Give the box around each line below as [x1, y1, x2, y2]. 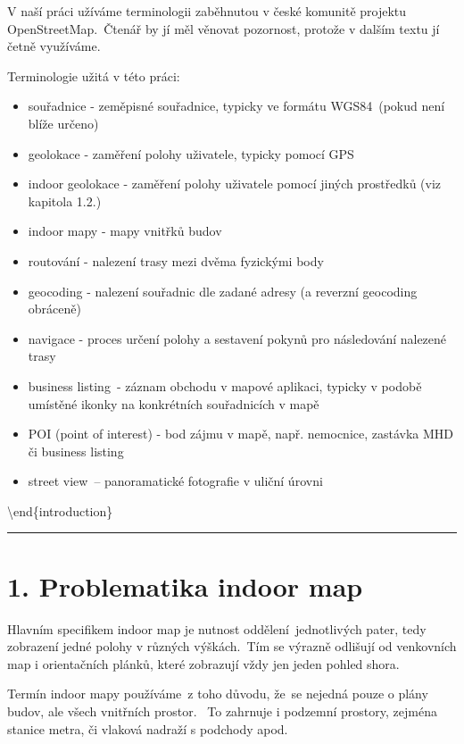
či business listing [28, 441, 124, 460]
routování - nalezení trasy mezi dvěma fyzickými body [28, 251, 324, 270]
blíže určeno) [28, 113, 99, 132]
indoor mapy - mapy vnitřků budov [28, 222, 222, 240]
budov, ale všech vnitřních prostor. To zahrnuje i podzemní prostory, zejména [7, 701, 437, 720]
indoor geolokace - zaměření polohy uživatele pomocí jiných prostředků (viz [28, 174, 442, 193]
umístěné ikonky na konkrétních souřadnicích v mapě [28, 394, 319, 413]
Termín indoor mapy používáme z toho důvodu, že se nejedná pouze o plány [7, 684, 428, 703]
